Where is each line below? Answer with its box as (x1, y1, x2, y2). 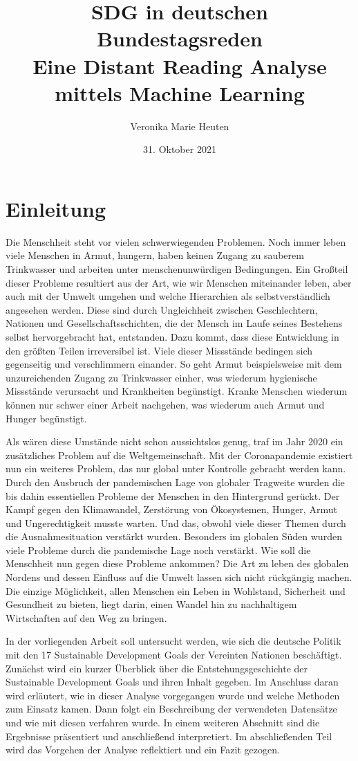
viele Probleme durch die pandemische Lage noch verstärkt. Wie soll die (6, 542, 311, 557)
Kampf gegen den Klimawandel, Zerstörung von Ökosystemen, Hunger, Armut (6, 502, 337, 517)
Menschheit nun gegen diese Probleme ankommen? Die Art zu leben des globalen (6, 556, 349, 571)
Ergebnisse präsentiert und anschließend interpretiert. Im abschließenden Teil (6, 728, 332, 743)
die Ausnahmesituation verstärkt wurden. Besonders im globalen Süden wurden (6, 529, 342, 544)
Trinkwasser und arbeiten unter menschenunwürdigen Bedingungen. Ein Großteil (6, 262, 348, 276)
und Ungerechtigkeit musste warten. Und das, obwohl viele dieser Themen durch (6, 515, 346, 530)
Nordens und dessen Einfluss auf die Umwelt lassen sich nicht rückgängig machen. (6, 570, 352, 584)
